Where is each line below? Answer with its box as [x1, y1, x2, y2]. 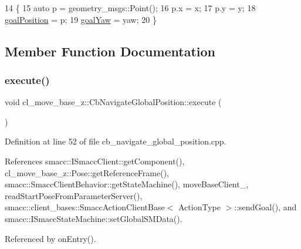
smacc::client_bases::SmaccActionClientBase [5, 201, 165, 213]
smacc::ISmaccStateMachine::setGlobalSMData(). [5, 212, 182, 224]
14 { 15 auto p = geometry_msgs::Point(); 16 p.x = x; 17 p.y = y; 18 [5, 2, 256, 14]
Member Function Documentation [5, 42, 216, 60]
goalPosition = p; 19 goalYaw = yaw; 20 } [5, 13, 157, 25]
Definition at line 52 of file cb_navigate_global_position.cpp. [5, 135, 226, 147]
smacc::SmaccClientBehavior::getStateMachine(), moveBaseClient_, [5, 178, 249, 190]
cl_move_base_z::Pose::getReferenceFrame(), [5, 166, 169, 179]
